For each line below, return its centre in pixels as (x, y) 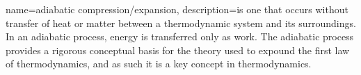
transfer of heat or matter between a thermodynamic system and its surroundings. (181, 23)
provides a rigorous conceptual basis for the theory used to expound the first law (178, 50)
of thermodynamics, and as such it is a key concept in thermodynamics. (159, 64)
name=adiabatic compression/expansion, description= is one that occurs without (177, 9)
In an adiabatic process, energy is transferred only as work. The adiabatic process (180, 36)
